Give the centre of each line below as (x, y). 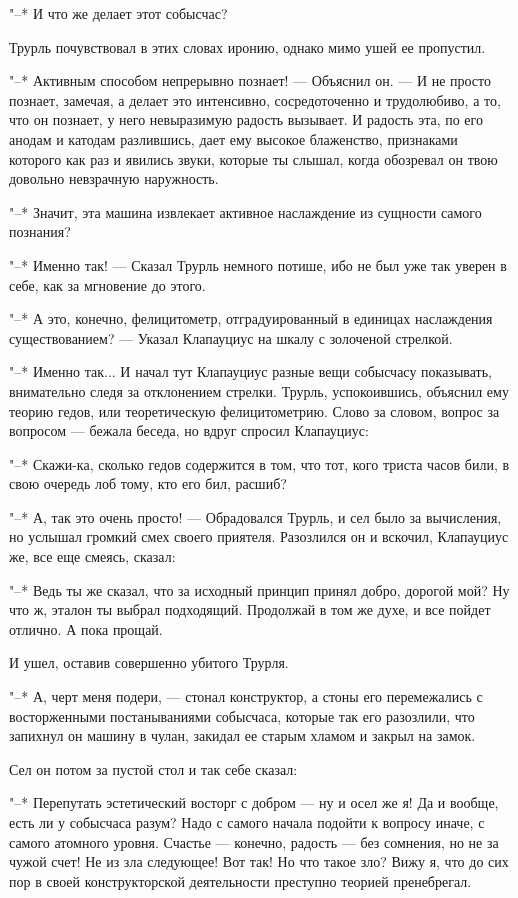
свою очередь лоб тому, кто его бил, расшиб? (148, 483)
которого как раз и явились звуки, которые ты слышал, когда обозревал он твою (253, 158)
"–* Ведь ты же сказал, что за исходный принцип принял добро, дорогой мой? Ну (259, 589)
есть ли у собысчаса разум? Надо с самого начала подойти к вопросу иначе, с (247, 822)
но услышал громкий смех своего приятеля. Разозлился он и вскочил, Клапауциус (259, 536)
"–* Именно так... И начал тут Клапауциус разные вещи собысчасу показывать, (250, 371)
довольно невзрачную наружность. (114, 178)
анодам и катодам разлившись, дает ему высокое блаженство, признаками (233, 138)
